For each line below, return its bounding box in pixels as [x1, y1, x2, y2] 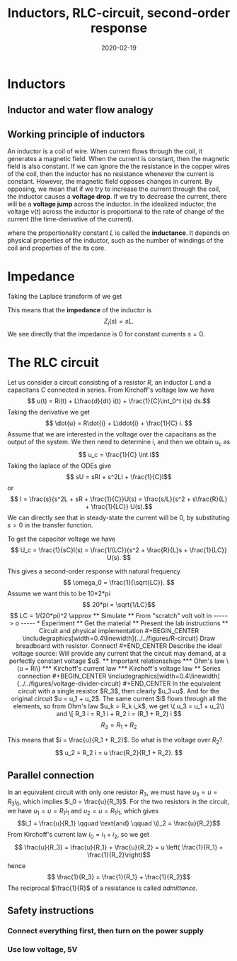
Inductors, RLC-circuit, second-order [7, 5, 231, 21]
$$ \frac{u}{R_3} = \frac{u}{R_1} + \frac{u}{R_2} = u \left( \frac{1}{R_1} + [14, 843, 224, 852]
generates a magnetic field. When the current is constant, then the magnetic [7, 155, 230, 163]
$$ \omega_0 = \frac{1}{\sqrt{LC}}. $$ [63, 578, 175, 586]
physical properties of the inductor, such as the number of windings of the [7, 236, 224, 245]
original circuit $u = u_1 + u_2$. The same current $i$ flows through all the [11, 694, 227, 703]
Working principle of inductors [7, 128, 146, 140]
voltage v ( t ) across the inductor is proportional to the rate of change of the [7, 207, 225, 216]
